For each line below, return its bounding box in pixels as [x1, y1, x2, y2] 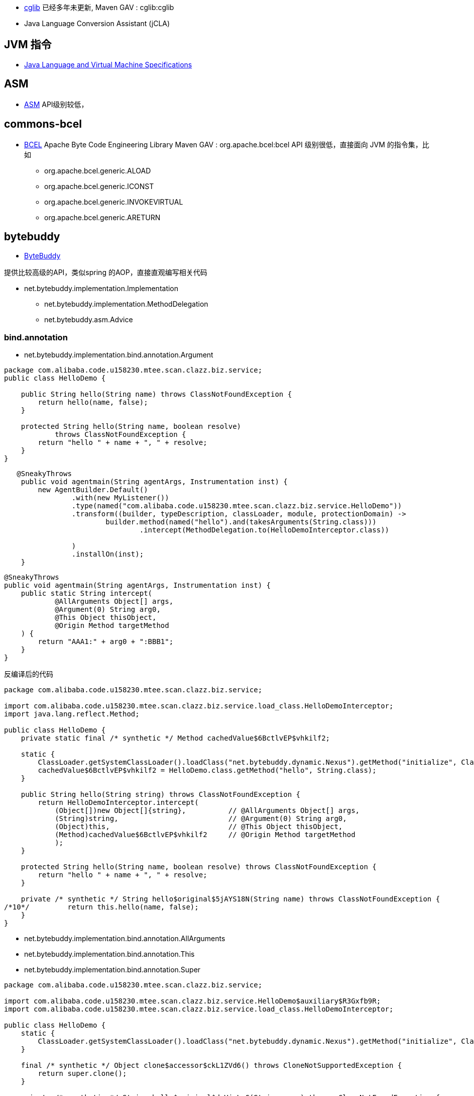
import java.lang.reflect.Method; [4, 710, 140, 718]
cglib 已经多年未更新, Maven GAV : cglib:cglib [24, 3, 174, 12]
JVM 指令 [4, 38, 52, 51]
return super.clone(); [38, 1069, 127, 1078]
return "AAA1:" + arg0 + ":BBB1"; [38, 637, 174, 646]
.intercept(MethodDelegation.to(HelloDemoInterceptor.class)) [139, 526, 390, 534]
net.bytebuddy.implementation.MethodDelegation [44, 300, 208, 309]
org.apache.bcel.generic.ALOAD [44, 166, 151, 175]
